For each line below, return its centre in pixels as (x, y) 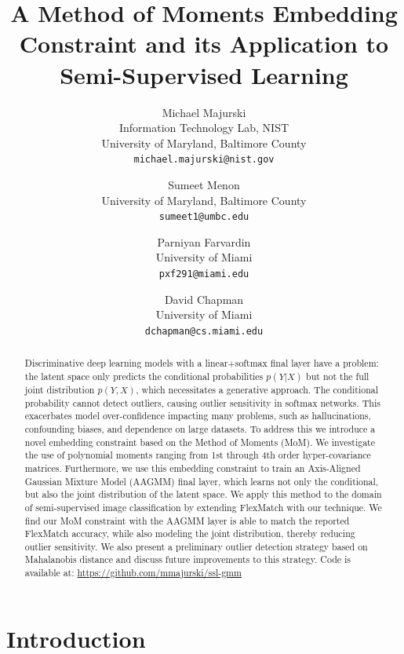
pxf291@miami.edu (204, 274)
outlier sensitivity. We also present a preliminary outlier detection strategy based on (196, 546)
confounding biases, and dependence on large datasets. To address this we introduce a (200, 428)
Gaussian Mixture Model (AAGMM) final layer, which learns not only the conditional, (202, 481)
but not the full (338, 376)
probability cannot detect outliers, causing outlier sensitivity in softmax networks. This (202, 402)
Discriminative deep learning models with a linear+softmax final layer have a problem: (202, 363)
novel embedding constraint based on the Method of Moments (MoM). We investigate (200, 442)
